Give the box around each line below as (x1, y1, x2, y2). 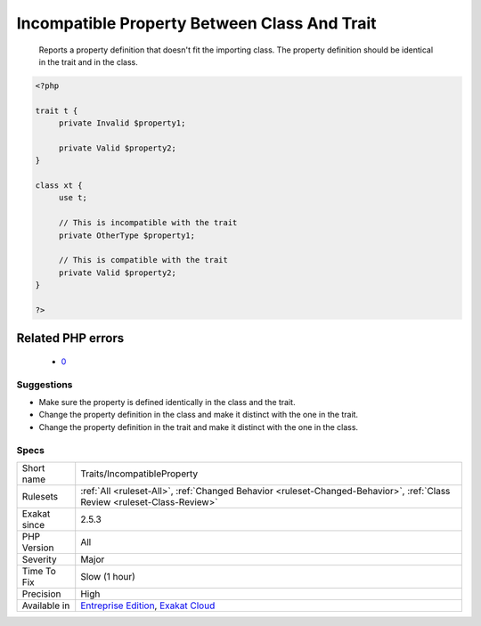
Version (21, 541, 54, 554)
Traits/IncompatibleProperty (80, 467, 199, 480)
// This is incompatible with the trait (58, 218, 238, 228)
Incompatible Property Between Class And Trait (16, 13, 377, 33)
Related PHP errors (16, 330, 125, 346)
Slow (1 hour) (80, 571, 135, 583)
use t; (58, 192, 88, 203)
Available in (21, 599, 70, 612)
